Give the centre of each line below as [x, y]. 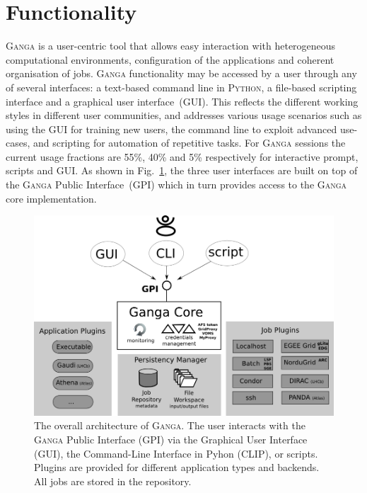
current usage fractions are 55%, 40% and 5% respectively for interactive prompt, [182, 156]
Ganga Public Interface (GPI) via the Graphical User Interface [171, 439]
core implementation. [51, 198]
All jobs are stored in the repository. [113, 481]
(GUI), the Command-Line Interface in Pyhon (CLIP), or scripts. [176, 453]
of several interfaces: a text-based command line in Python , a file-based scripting [181, 87]
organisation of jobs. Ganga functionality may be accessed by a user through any [181, 73]
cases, [18, 143]
